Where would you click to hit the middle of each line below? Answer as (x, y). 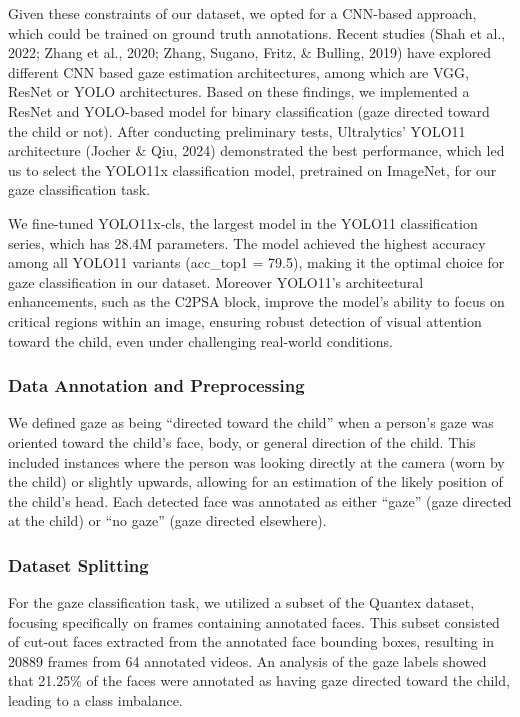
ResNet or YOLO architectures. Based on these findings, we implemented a (239, 91)
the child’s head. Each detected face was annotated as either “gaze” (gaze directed (260, 500)
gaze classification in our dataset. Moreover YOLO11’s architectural (216, 281)
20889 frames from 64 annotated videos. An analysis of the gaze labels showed (247, 660)
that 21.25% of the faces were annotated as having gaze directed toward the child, (259, 680)
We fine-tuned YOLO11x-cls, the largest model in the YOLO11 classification (243, 222)
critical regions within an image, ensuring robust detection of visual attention (245, 320)
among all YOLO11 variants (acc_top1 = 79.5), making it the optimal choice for (256, 262)
